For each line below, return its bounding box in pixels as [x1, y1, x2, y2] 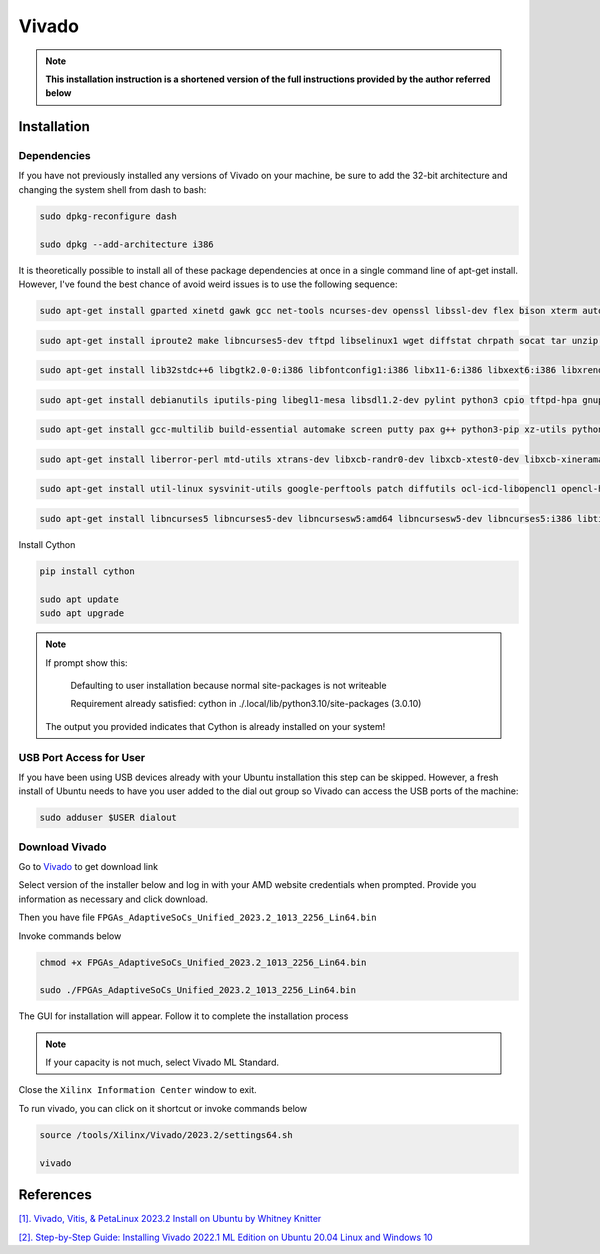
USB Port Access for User [18, 750, 146, 764]
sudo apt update [39, 593, 120, 605]
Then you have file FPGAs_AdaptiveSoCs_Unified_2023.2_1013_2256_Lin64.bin [18, 911, 377, 924]
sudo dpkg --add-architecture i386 [39, 238, 214, 250]
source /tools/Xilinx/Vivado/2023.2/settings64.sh [39, 1129, 294, 1140]
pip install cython [39, 566, 135, 577]
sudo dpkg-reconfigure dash [39, 210, 177, 222]
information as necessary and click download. [18, 893, 209, 905]
